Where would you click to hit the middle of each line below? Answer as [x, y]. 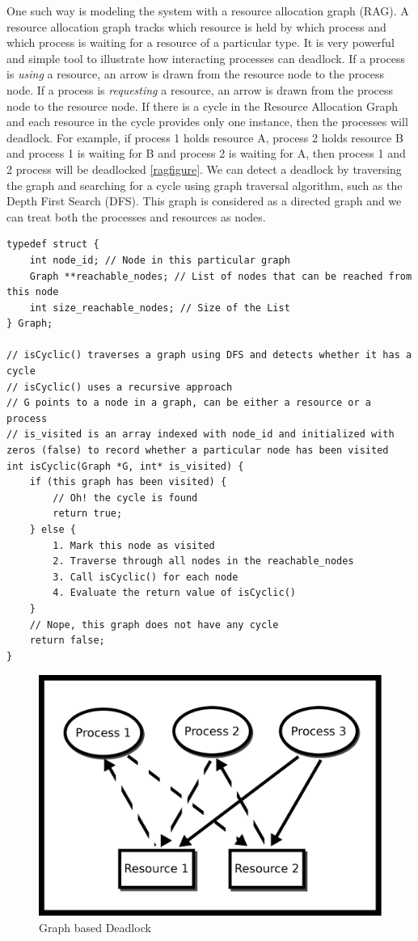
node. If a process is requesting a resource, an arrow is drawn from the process [200, 89]
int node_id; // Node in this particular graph [160, 260]
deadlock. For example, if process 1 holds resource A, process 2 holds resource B [205, 137]
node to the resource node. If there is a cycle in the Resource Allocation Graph [203, 105]
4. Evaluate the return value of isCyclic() [174, 593]
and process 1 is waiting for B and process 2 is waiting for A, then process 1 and [206, 153]
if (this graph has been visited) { [128, 482]
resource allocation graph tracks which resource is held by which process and [196, 26]
